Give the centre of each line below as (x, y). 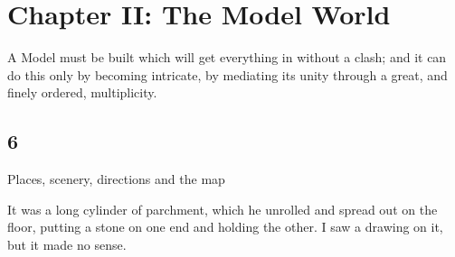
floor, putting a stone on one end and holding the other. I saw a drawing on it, (225, 227)
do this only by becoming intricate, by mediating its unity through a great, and (227, 74)
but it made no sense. (67, 244)
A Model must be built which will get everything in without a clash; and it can (227, 57)
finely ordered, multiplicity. (82, 92)
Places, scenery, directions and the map (116, 179)
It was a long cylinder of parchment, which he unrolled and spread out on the (223, 209)
